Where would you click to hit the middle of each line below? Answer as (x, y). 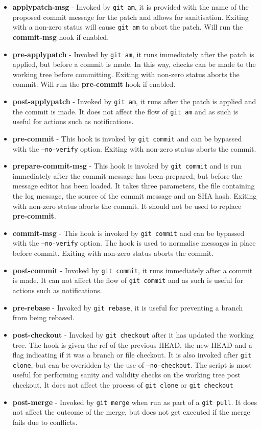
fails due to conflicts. (45, 422)
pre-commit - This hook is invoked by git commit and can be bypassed (127, 138)
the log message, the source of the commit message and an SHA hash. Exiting (135, 196)
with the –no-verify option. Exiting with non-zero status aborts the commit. (134, 148)
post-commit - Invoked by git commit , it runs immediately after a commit (133, 270)
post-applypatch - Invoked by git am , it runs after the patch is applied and (134, 101)
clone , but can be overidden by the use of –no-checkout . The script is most (132, 364)
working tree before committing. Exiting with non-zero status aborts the (126, 74)
